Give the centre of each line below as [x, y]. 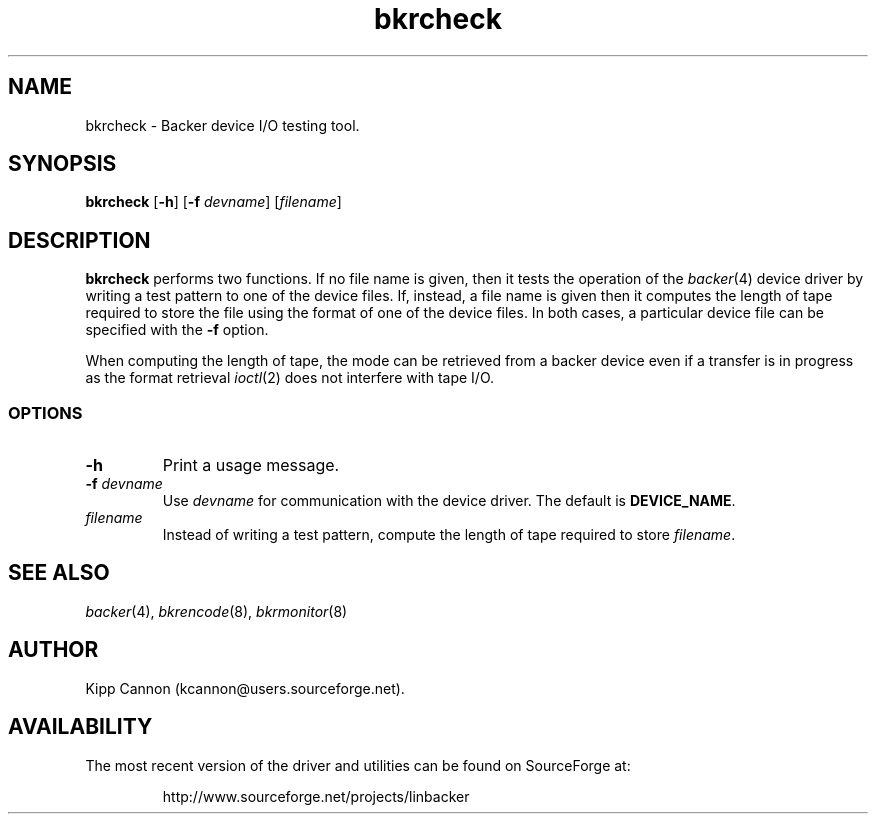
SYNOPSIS [62, 164]
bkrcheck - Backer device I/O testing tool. [222, 125]
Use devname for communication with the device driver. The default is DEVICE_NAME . [449, 501]
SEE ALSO [59, 573]
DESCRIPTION [79, 240]
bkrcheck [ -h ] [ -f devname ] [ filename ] [213, 202]
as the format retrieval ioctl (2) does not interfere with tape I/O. [290, 378]
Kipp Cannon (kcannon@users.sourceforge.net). [245, 688]
